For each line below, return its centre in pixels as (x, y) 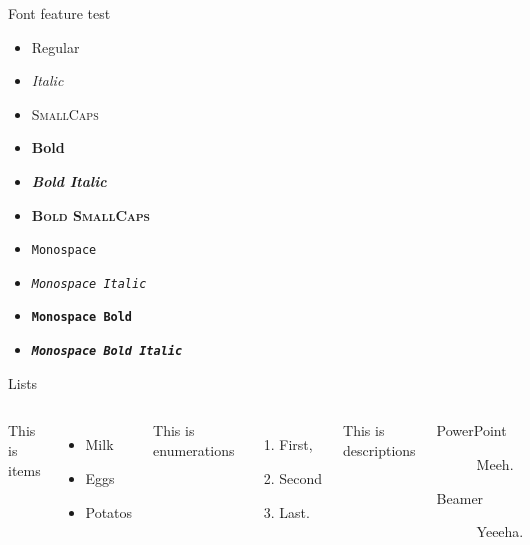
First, (296, 444)
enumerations (194, 449)
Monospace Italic (89, 283)
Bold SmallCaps (90, 214)
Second (301, 477)
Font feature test (59, 13)
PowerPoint (471, 430)
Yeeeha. (500, 531)
